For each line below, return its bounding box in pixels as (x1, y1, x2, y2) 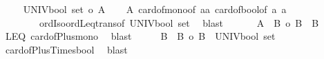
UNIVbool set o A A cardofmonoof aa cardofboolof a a (23, 2, 287, 16)
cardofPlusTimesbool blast (5, 42, 128, 56)
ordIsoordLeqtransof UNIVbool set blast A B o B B (39, 15, 319, 29)
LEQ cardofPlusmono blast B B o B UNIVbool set (5, 29, 276, 43)
